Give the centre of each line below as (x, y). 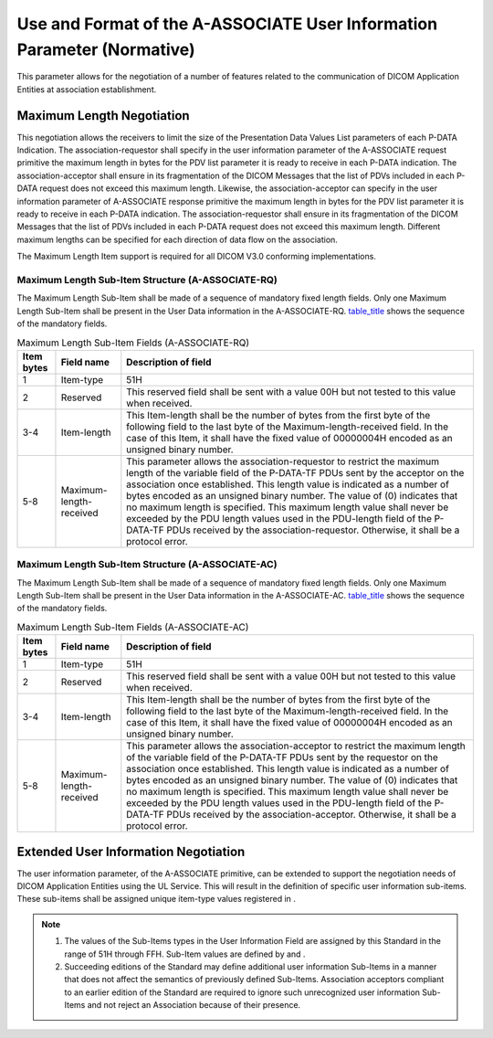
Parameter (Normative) (106, 49)
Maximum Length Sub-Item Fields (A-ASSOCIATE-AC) (133, 627)
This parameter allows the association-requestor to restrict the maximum (283, 461)
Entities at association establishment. (87, 89)
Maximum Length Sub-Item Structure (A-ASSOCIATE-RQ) (147, 280)
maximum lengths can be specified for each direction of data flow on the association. (177, 239)
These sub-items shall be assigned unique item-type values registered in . (157, 899)
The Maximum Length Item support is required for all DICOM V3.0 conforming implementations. (196, 257)
